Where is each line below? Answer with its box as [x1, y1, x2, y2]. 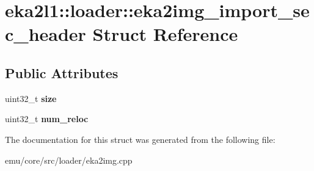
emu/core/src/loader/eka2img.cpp [5, 153, 133, 166]
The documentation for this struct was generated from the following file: [5, 133, 276, 145]
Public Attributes [5, 63, 119, 82]
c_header [5, 21, 86, 46]
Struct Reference [92, 21, 238, 46]
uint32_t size [5, 92, 57, 104]
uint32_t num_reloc [5, 112, 89, 125]
